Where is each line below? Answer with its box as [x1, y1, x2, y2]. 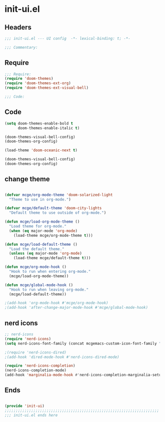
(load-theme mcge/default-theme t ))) [13, 256, 91, 260]
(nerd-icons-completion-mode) [4, 368, 67, 373]
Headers [4, 23, 32, 32]
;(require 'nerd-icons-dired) [4, 350, 67, 355]
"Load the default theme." [9, 246, 65, 252]
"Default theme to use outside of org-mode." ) [9, 210, 106, 215]
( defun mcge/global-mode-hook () [4, 282, 73, 288]
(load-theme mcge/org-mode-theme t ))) [13, 233, 93, 238]
